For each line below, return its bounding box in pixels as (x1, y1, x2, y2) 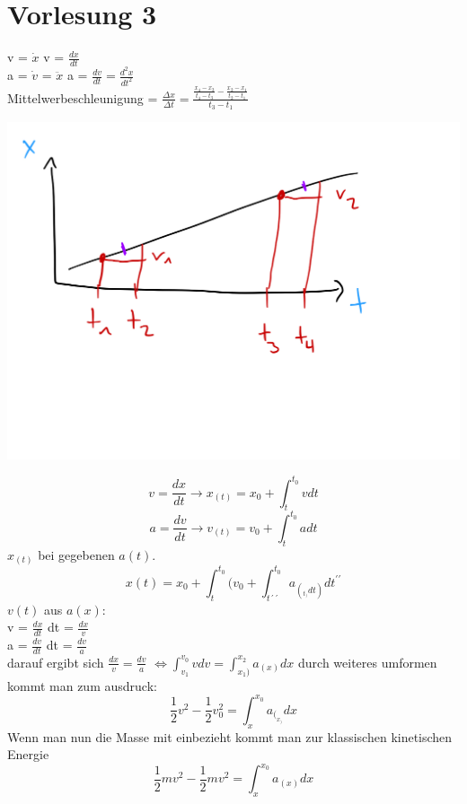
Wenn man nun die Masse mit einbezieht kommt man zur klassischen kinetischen (7, 727, 453, 746)
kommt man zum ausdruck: (7, 676, 157, 695)
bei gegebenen (38, 545, 115, 564)
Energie (7, 745, 49, 764)
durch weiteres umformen (298, 652, 437, 671)
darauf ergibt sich (7, 652, 104, 671)
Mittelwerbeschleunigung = (7, 88, 158, 107)
